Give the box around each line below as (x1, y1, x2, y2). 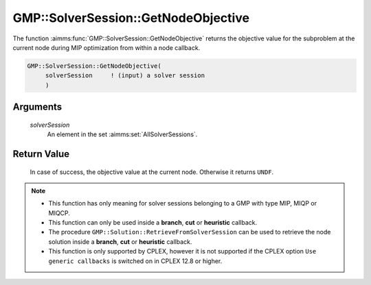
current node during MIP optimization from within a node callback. (12, 43, 201, 51)
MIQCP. (48, 209, 70, 217)
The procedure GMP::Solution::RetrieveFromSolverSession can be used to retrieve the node (48, 228, 331, 236)
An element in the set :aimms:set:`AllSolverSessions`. (47, 130, 198, 138)
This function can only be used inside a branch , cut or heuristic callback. (48, 219, 258, 227)
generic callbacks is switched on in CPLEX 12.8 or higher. (48, 257, 223, 265)
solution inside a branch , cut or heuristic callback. (48, 237, 192, 246)
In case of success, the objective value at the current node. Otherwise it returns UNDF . (30, 168, 274, 176)
